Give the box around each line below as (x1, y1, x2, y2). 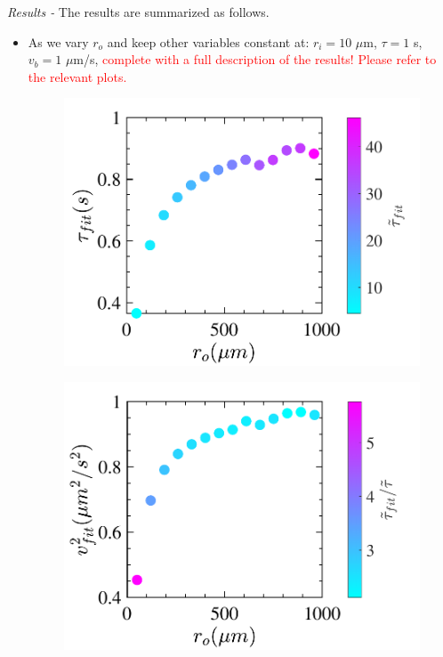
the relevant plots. (28, 67, 127, 85)
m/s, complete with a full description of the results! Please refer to (73, 50, 437, 69)
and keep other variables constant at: (107, 32, 310, 51)
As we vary (28, 32, 89, 51)
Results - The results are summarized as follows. (7, 3, 270, 20)
